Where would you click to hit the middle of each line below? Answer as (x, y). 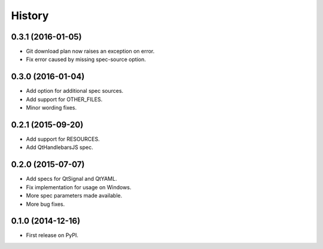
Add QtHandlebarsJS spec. (60, 147)
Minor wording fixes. (51, 108)
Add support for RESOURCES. (63, 139)
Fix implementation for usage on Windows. (79, 187)
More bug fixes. (45, 204)
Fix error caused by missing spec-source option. (86, 59)
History (30, 16)
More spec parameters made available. (74, 196)
